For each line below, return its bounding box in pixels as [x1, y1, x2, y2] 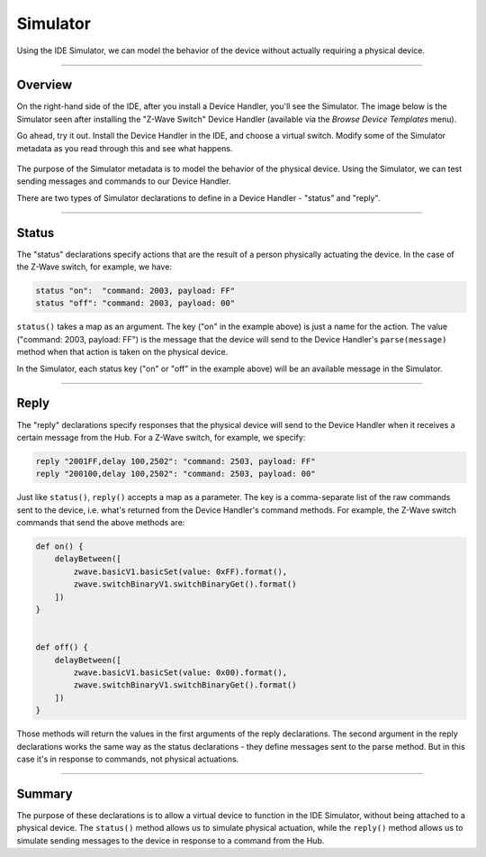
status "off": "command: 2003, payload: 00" [35, 298, 236, 308]
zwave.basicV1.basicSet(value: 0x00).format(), [73, 667, 288, 678]
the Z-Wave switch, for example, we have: [16, 261, 173, 272]
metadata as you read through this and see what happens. [16, 142, 233, 153]
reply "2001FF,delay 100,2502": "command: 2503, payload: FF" [35, 456, 316, 466]
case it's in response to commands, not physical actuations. [16, 753, 239, 764]
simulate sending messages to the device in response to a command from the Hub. [16, 834, 325, 846]
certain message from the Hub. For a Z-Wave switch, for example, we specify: [16, 432, 306, 442]
